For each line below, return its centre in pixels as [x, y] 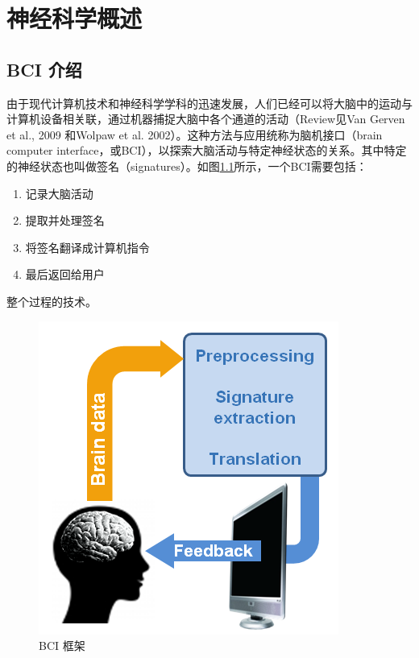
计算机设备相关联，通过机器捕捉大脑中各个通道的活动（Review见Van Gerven [206, 119]
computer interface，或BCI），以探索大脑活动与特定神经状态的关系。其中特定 [207, 150]
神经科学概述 [75, 18]
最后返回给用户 [65, 274]
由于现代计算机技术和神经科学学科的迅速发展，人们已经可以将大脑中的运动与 [209, 103]
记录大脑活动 [59, 193]
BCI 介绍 [44, 69]
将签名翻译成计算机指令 [87, 247]
